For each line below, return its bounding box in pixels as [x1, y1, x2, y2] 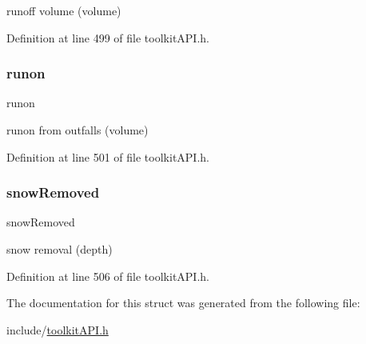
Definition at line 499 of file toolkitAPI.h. [6, 29, 209, 46]
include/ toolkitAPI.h [6, 321, 109, 338]
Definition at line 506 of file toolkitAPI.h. [6, 267, 209, 284]
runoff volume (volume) [6, 2, 121, 18]
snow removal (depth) [6, 241, 113, 257]
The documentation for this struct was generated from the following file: [6, 294, 360, 311]
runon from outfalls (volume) [6, 122, 149, 138]
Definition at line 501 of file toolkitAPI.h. [6, 148, 209, 165]
